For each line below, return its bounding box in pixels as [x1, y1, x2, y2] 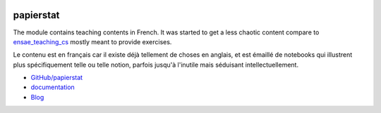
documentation [30, 83, 75, 91]
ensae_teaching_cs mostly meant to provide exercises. [13, 37, 172, 46]
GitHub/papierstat [30, 74, 83, 82]
